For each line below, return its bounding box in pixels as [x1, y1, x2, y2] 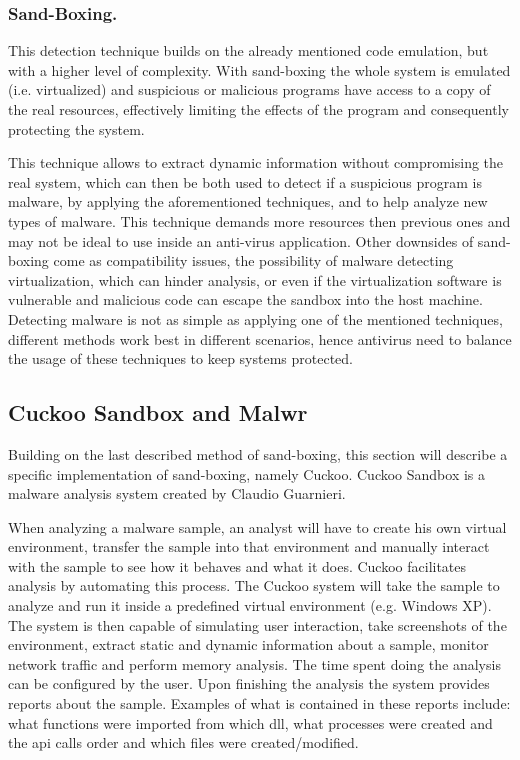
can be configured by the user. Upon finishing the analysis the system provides [8, 673, 490, 694]
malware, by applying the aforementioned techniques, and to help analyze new [8, 191, 488, 212]
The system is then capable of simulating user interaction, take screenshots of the [8, 614, 507, 635]
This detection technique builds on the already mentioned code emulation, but [8, 40, 489, 61]
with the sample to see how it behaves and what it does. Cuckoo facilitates [8, 555, 467, 576]
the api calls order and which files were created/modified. [8, 732, 359, 753]
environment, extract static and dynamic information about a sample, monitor [8, 634, 489, 655]
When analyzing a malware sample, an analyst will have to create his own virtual [8, 516, 507, 537]
